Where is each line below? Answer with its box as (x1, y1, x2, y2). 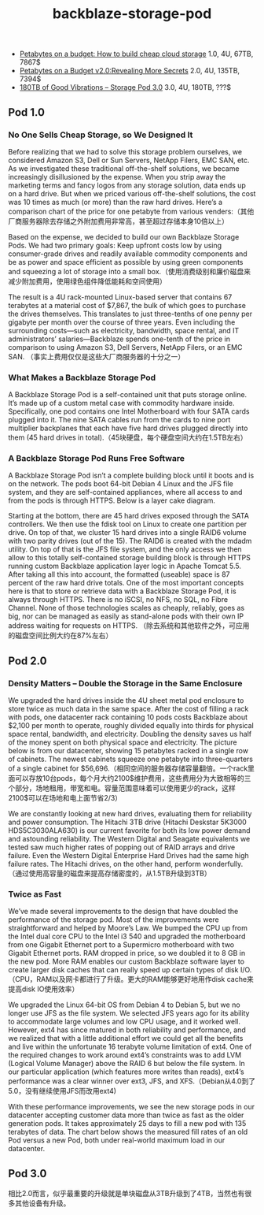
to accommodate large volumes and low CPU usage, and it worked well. (8, 1017, 241, 1027)
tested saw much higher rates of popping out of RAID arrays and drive (8, 842, 236, 852)
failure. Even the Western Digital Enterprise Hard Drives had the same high (8, 851, 249, 860)
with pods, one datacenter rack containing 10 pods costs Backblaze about (8, 712, 247, 722)
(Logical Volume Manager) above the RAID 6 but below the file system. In (8, 1059, 245, 1068)
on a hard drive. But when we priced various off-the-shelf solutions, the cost (8, 188, 256, 198)
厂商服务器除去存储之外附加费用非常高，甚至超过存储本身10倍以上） (8, 216, 229, 225)
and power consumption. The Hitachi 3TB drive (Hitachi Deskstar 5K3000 (8, 817, 247, 827)
